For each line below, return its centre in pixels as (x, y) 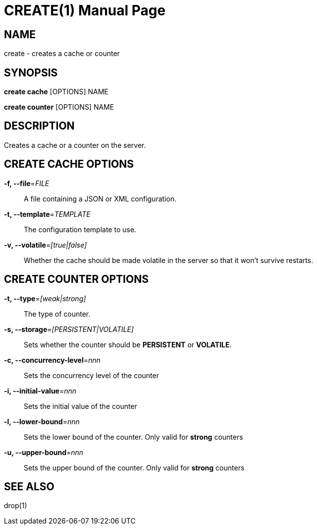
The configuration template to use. (80, 229)
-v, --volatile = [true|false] (46, 245)
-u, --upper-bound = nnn (44, 452)
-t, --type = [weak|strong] (45, 298)
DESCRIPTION (39, 126)
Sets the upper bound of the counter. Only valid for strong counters (134, 467)
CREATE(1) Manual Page (85, 10)
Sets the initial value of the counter (80, 406)
